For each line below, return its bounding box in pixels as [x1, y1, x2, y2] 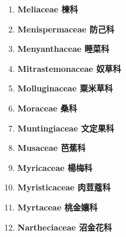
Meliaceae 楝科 [17, 3, 78, 15]
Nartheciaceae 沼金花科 [17, 220, 112, 233]
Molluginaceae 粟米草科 [17, 82, 113, 94]
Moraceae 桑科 [17, 101, 77, 114]
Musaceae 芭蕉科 [17, 141, 86, 154]
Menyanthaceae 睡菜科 [17, 42, 110, 55]
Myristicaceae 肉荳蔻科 [17, 181, 111, 193]
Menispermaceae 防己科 [17, 22, 114, 35]
